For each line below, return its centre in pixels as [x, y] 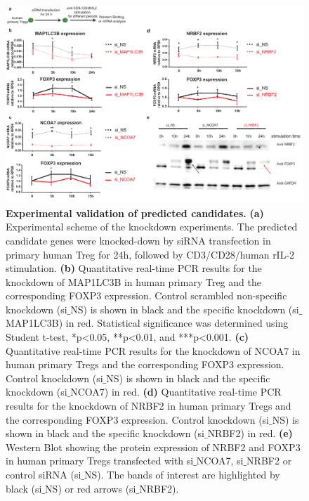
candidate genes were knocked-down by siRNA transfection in [138, 240]
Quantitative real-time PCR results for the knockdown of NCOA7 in [153, 350]
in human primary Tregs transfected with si [100, 461]
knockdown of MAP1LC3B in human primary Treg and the [133, 281]
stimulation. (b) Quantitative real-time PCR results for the [134, 268]
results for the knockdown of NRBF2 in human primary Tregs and [149, 406]
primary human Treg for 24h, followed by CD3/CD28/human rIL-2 [150, 254]
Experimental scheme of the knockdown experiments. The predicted [152, 227]
